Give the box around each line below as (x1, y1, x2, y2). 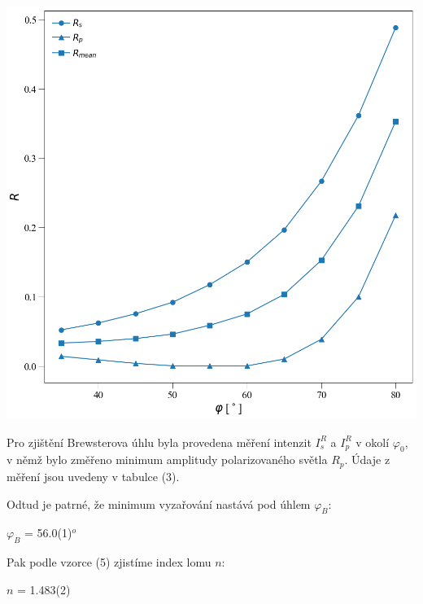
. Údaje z (344, 451, 390, 468)
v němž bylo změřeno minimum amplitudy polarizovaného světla (7, 451, 328, 468)
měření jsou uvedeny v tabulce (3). (7, 467, 180, 484)
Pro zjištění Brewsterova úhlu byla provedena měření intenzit (7, 433, 312, 450)
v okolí (355, 433, 390, 450)
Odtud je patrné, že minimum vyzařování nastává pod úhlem (7, 495, 311, 512)
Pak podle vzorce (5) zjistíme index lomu (7, 554, 211, 571)
